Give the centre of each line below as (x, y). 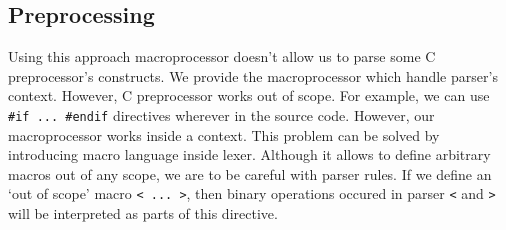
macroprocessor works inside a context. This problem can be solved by (224, 134)
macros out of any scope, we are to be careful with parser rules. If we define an (250, 173)
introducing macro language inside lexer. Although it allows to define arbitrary (249, 154)
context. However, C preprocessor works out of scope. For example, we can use (249, 95)
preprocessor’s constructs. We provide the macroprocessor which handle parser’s (253, 75)
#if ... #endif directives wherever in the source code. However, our (221, 114)
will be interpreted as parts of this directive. (143, 213)
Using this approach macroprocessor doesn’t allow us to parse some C (222, 56)
